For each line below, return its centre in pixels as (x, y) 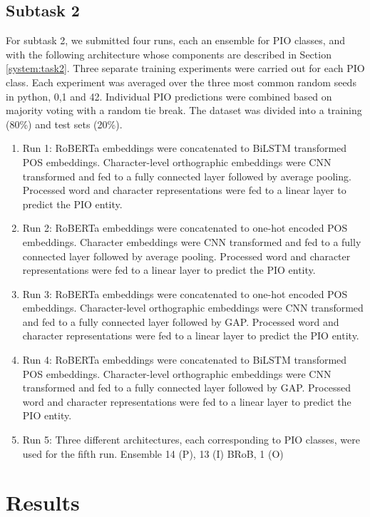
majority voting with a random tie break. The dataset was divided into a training (184, 110)
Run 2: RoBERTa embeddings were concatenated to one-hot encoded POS (185, 228)
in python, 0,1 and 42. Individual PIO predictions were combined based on (169, 96)
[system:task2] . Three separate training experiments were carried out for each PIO (185, 68)
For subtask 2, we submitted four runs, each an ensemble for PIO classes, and (175, 40)
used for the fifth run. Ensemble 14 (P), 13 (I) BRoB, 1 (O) (153, 453)
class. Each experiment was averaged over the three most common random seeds (181, 82)
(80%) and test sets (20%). (64, 124)
